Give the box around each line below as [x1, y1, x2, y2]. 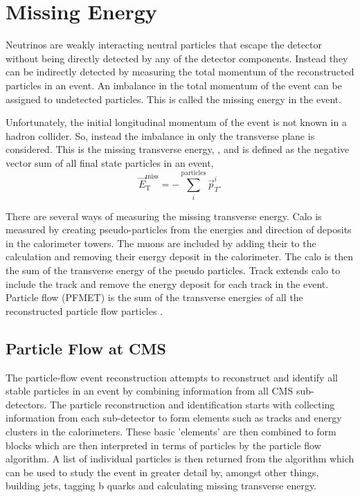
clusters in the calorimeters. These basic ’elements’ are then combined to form [6, 424, 336, 438]
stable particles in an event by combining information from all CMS [6, 383, 294, 398]
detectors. [6, 397, 47, 411]
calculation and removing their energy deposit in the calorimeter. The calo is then [6, 249, 354, 264]
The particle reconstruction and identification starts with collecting [49, 397, 335, 411]
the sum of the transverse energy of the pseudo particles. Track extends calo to [6, 262, 341, 277]
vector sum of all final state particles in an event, [6, 155, 214, 170]
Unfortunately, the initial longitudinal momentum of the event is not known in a [6, 115, 347, 129]
